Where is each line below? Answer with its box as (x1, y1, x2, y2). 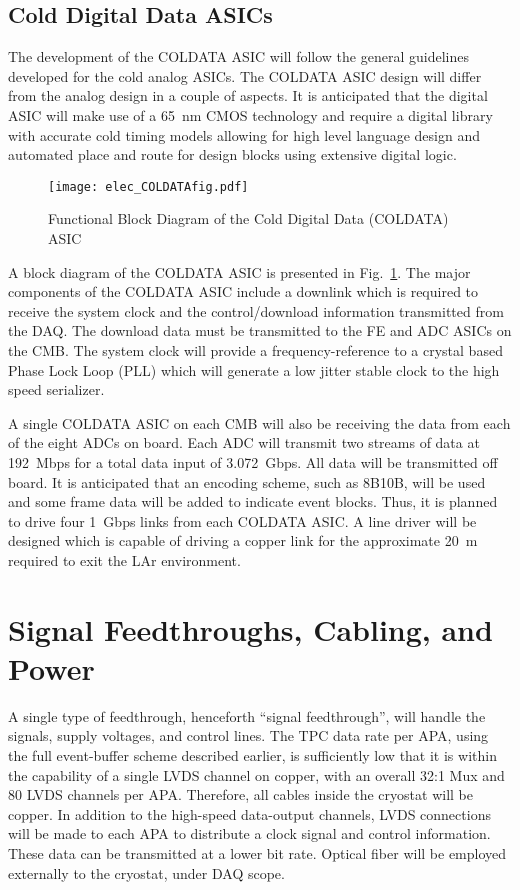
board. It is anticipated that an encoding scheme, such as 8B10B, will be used (8, 471, 486, 492)
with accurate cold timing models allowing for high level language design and (8, 124, 480, 145)
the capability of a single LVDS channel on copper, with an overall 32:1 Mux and (8, 764, 505, 785)
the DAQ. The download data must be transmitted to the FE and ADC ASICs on (8, 320, 512, 341)
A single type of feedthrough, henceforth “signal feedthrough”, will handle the (8, 705, 486, 726)
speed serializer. (8, 379, 105, 400)
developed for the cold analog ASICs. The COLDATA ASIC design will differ (8, 65, 482, 86)
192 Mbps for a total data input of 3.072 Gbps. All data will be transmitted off (8, 451, 498, 472)
